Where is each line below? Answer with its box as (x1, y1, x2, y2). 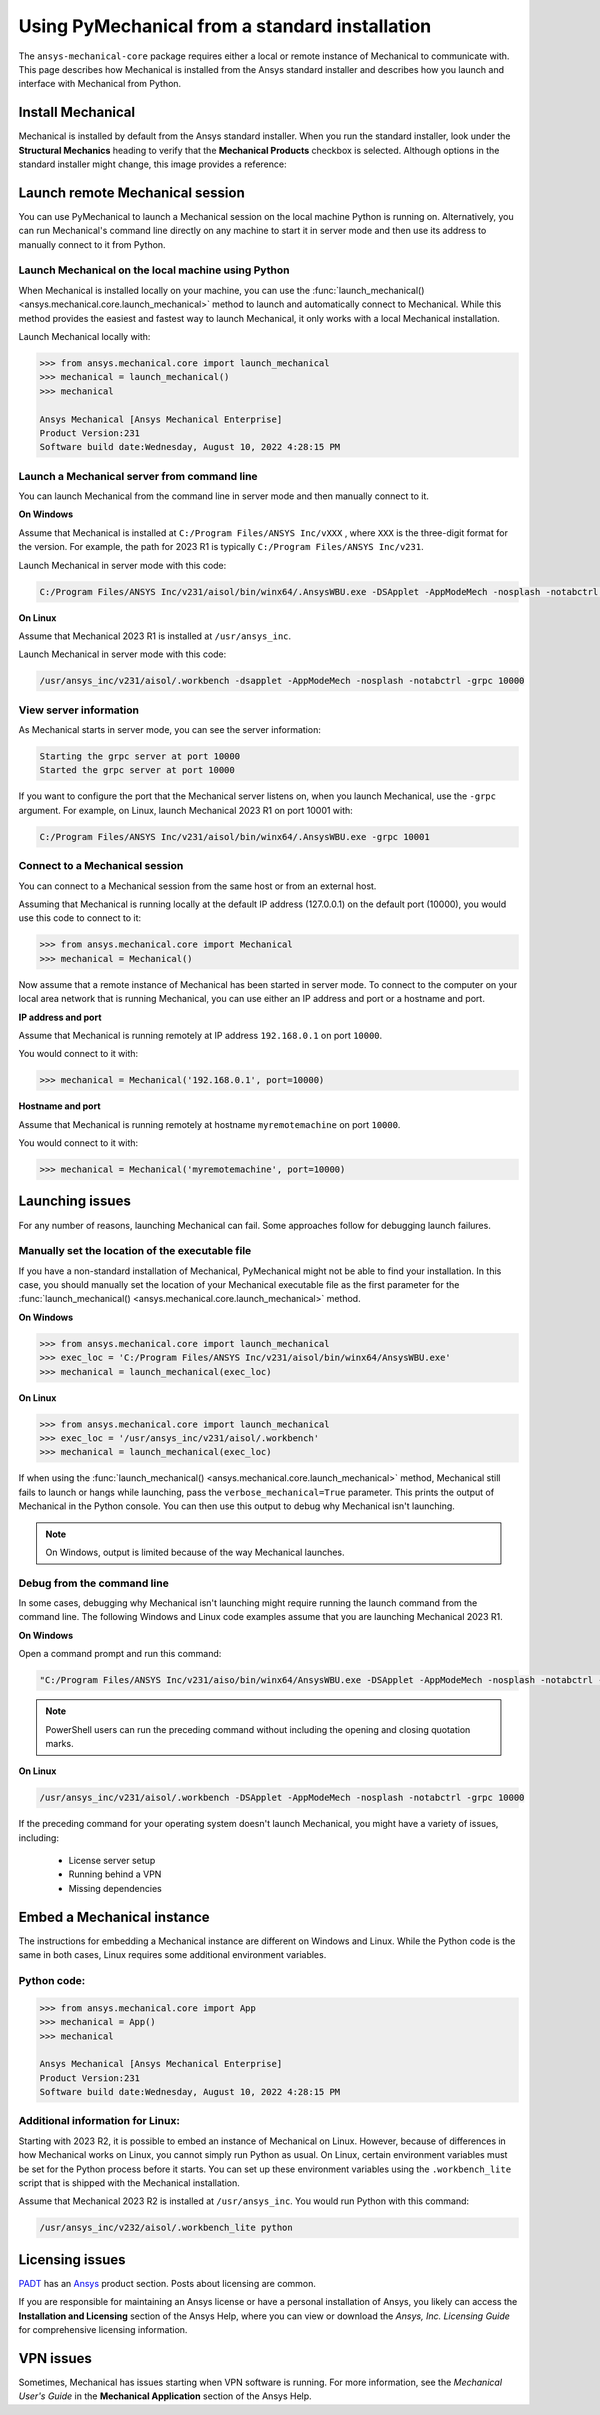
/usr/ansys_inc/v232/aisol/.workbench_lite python (39, 2222, 294, 2234)
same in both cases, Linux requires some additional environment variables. (18, 1949, 327, 1961)
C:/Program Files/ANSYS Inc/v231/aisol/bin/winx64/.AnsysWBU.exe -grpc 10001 (39, 831, 430, 842)
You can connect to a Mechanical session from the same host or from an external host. (18, 880, 377, 892)
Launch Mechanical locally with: (18, 331, 151, 343)
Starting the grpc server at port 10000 (39, 751, 240, 762)
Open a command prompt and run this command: (18, 1648, 222, 1660)
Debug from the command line (18, 1576, 169, 1590)
